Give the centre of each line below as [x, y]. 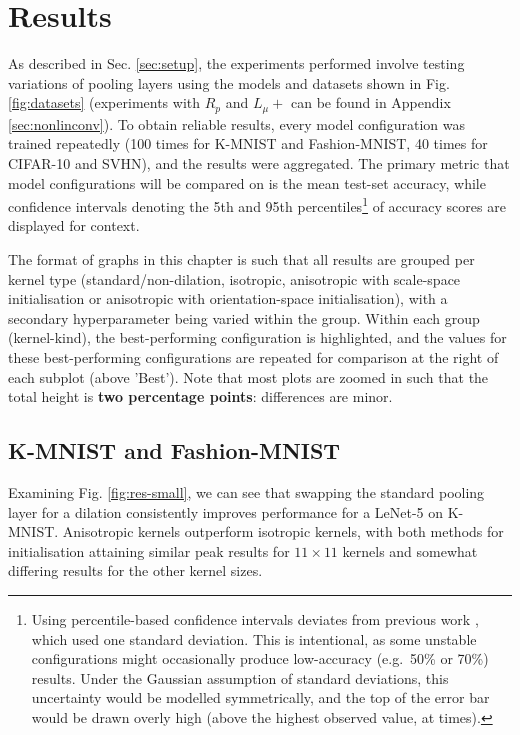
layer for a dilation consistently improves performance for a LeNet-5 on [226, 511]
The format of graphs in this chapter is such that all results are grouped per [241, 258]
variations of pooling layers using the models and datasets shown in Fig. [229, 82]
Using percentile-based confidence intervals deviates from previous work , [255, 618]
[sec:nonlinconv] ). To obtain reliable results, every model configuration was [237, 123]
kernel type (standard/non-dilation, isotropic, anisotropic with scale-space [234, 278]
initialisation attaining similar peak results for [149, 550]
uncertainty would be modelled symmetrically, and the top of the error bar [260, 697]
